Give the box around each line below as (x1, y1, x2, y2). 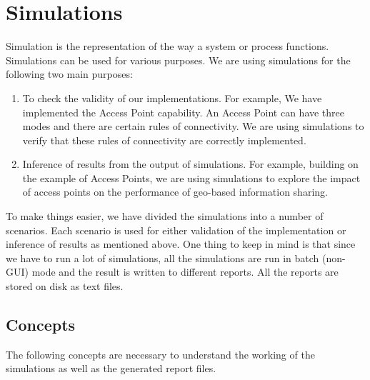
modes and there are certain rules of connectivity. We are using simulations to (22, 119, 364, 134)
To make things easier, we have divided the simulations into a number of (6, 209, 324, 224)
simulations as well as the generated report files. (6, 361, 216, 376)
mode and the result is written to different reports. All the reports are (31, 264, 339, 279)
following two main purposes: (6, 66, 133, 81)
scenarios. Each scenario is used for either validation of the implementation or (6, 222, 346, 237)
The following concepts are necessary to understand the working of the (6, 346, 315, 361)
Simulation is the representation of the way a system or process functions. (6, 39, 329, 54)
